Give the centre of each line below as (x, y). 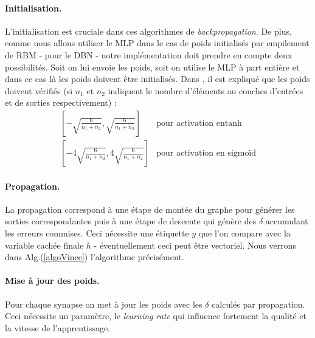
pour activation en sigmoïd (206, 153)
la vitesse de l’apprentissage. (57, 327)
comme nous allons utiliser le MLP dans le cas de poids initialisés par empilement (157, 43)
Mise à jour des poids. (52, 281)
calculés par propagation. (258, 304)
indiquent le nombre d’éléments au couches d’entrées (206, 90)
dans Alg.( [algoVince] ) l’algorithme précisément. (95, 257)
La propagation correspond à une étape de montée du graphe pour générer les (150, 209)
